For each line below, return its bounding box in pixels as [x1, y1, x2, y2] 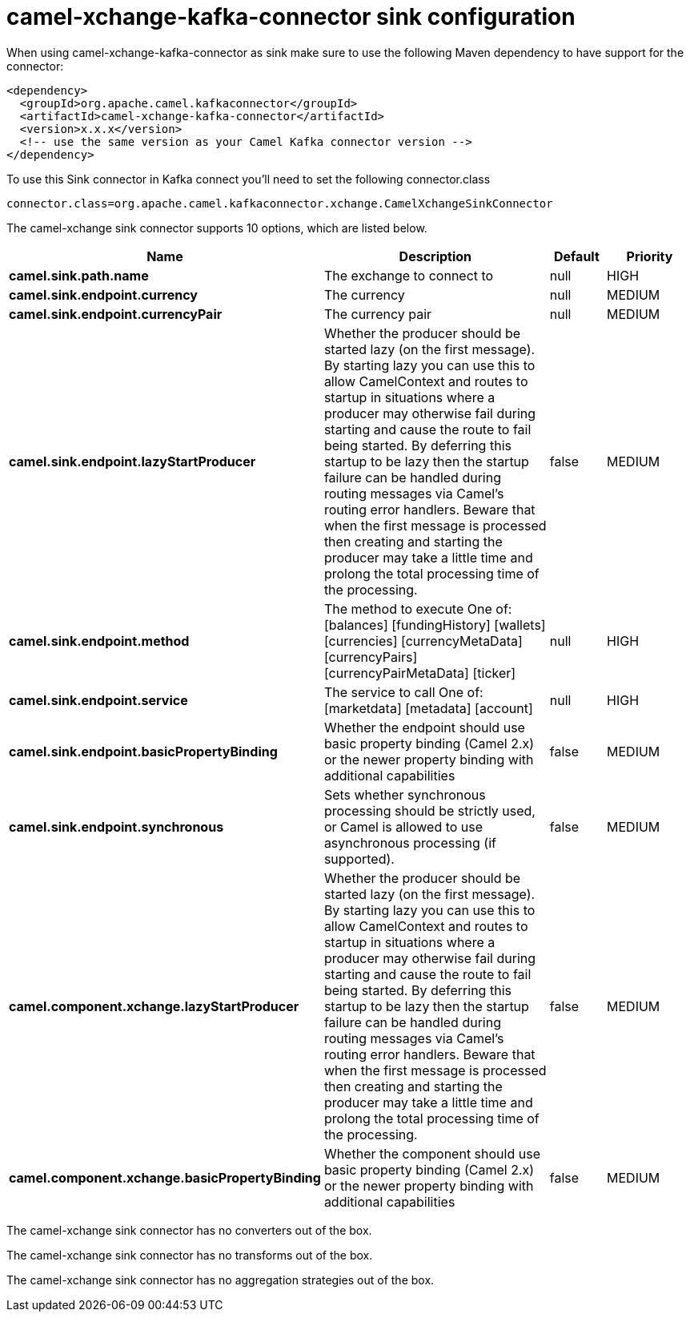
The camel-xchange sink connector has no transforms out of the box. [6, 1247, 373, 1262]
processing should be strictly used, [323, 802, 536, 819]
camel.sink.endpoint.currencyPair [9, 305, 223, 322]
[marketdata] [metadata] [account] [323, 699, 533, 716]
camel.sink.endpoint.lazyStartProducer [9, 453, 256, 470]
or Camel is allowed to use [323, 818, 483, 835]
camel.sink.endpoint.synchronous [9, 818, 224, 835]
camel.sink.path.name [9, 267, 149, 284]
